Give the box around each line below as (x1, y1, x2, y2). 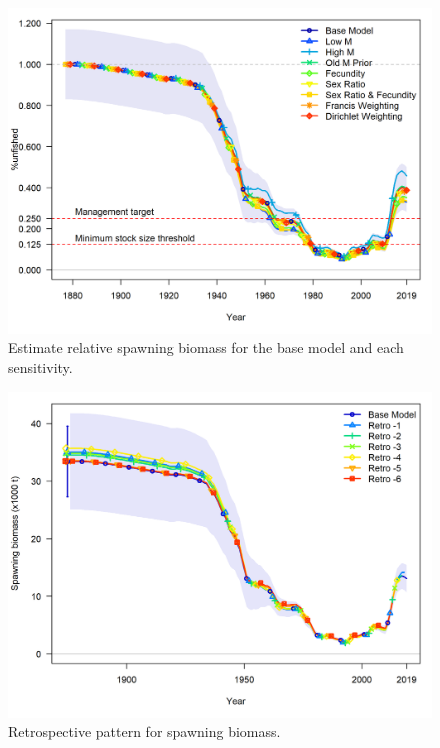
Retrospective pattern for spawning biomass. (8, 721, 281, 742)
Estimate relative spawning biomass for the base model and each (8, 337, 404, 358)
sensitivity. (8, 357, 73, 378)
